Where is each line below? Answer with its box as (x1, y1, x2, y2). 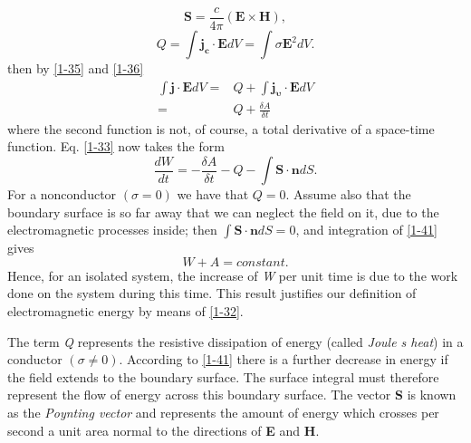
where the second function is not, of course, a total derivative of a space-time (7, 119, 435, 138)
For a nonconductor (7, 185, 117, 204)
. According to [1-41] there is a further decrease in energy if (119, 350, 448, 369)
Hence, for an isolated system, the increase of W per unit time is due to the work (7, 265, 458, 284)
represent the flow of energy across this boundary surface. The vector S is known (7, 385, 457, 404)
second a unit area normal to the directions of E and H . (7, 420, 320, 439)
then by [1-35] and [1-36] (7, 59, 144, 78)
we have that (177, 185, 249, 204)
